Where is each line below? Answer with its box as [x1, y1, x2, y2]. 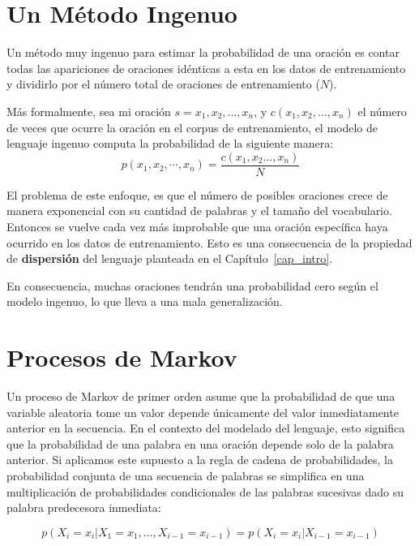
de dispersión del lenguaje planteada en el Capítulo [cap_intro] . [6, 250, 333, 267]
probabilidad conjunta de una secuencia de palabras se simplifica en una [6, 467, 365, 484]
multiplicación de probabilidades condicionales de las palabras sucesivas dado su [6, 483, 404, 500]
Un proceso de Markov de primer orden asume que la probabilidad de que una [6, 388, 395, 405]
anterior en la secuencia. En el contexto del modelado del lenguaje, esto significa [6, 419, 405, 436]
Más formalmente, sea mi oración [6, 102, 171, 119]
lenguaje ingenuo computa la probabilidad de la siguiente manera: [6, 135, 334, 152]
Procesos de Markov [6, 341, 237, 374]
